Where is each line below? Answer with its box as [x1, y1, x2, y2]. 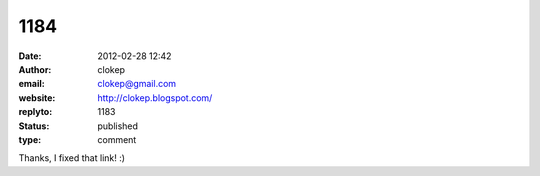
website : [18, 91, 56, 104]
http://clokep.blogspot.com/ [97, 91, 213, 104]
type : [18, 133, 42, 145]
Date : [18, 50, 42, 62]
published [97, 120, 139, 132]
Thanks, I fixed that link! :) [18, 152, 125, 164]
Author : [18, 63, 52, 75]
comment [97, 133, 137, 145]
